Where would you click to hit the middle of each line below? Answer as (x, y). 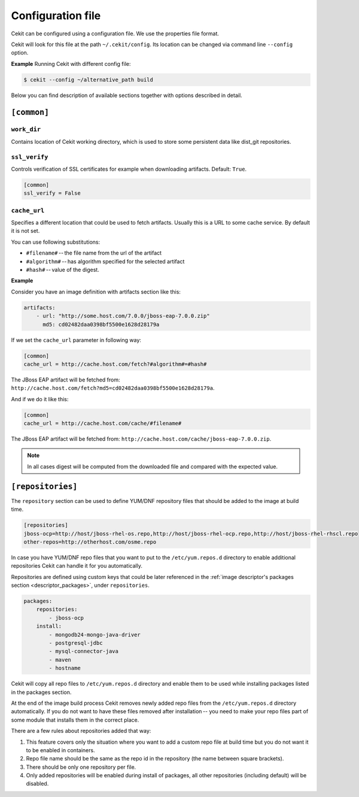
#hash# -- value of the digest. (63, 270)
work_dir (26, 130)
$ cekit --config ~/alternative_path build (89, 80)
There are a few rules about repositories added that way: (81, 731)
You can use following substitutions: (56, 242)
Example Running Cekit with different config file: (71, 63)
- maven (60, 660)
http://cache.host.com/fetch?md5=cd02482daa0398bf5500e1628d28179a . (113, 388)
